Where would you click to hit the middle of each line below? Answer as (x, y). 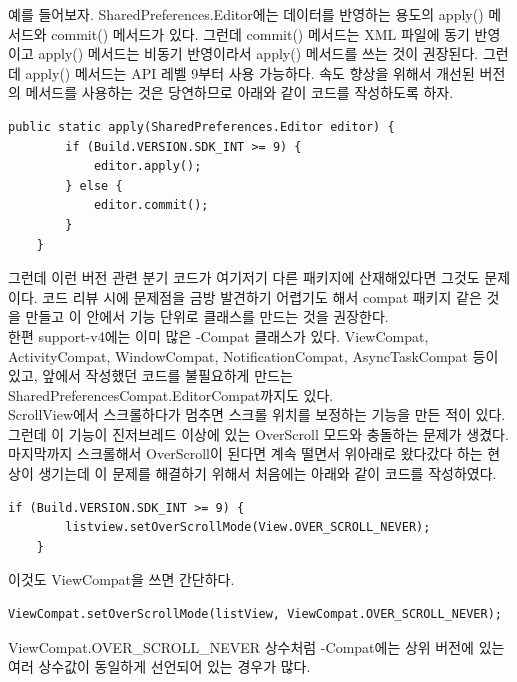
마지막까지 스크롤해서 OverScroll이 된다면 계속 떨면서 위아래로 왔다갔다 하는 (245, 453)
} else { (94, 185)
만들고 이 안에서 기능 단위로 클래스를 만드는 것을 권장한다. (207, 316)
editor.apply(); (147, 166)
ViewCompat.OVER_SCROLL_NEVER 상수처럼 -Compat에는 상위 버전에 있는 (256, 646)
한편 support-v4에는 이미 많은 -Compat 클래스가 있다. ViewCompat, (218, 335)
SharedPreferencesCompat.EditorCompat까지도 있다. (171, 394)
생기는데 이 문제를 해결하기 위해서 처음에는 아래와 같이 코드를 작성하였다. (267, 473)
